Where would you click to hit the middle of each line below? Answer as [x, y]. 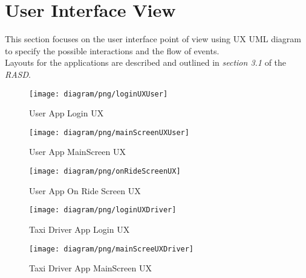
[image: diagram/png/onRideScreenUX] [105, 171]
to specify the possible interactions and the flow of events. [112, 50]
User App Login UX [67, 113]
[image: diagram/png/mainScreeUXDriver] [112, 249]
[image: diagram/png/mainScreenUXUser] [109, 132]
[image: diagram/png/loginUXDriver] [103, 210]
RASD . [18, 74]
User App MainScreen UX [77, 152]
